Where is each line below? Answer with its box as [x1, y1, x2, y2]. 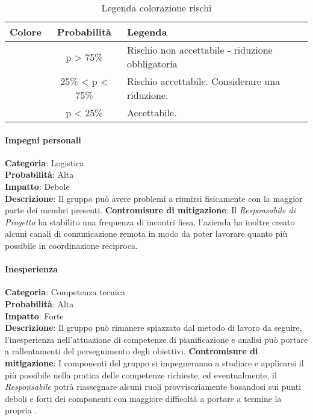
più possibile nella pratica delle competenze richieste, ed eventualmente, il [5, 368, 277, 381]
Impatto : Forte [5, 309, 64, 322]
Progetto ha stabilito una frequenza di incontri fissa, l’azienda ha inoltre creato [5, 215, 295, 228]
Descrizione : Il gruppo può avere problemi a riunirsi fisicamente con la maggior [5, 192, 303, 204]
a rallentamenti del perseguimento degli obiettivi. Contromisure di [5, 345, 258, 357]
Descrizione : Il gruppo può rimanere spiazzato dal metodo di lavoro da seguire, [5, 321, 302, 334]
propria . [5, 404, 37, 416]
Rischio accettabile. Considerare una [126, 74, 280, 88]
